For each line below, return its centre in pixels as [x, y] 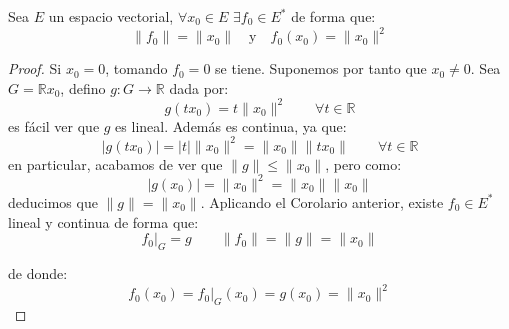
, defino [83, 87]
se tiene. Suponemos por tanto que [321, 68]
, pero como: [363, 163]
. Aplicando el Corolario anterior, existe [322, 201]
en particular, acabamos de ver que [115, 163]
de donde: [38, 272]
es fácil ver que [54, 125]
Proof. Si [35, 68]
